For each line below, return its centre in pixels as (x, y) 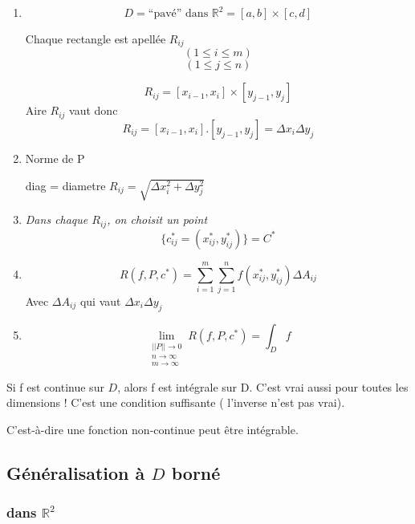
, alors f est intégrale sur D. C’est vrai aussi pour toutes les (263, 386)
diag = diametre (65, 185)
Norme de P (55, 158)
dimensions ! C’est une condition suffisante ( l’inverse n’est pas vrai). (176, 402)
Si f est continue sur (55, 386)
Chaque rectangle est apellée (96, 39)
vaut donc (94, 110)
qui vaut (100, 301)
